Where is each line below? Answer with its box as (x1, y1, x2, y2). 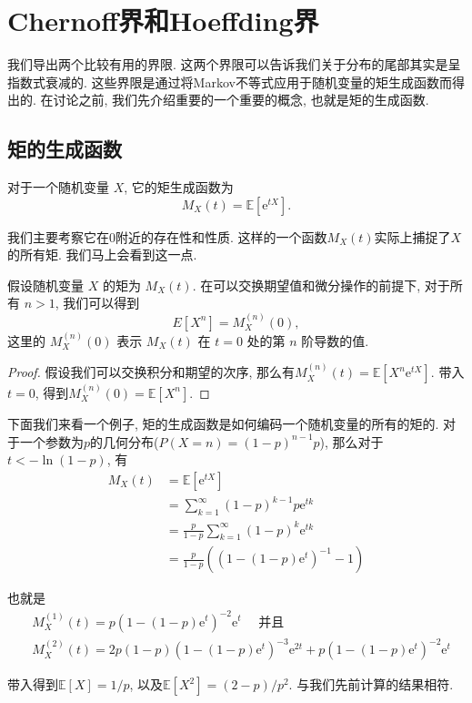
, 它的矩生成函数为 (124, 178, 234, 197)
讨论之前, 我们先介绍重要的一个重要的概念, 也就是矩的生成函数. (53, 90, 429, 109)
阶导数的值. (301, 331, 369, 350)
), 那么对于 (319, 432, 384, 451)
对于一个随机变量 (7, 178, 109, 197)
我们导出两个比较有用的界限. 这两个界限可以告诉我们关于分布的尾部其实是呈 (7, 55, 461, 74)
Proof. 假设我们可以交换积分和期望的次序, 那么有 (7, 362, 296, 382)
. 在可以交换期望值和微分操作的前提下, (192, 275, 421, 294)
